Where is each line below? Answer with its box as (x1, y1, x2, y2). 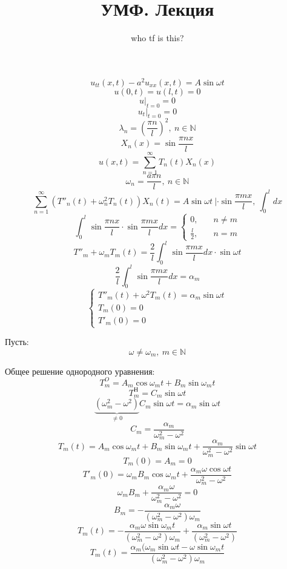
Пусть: (5, 335, 29, 348)
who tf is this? (131, 31, 184, 44)
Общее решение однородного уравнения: (5, 364, 155, 377)
